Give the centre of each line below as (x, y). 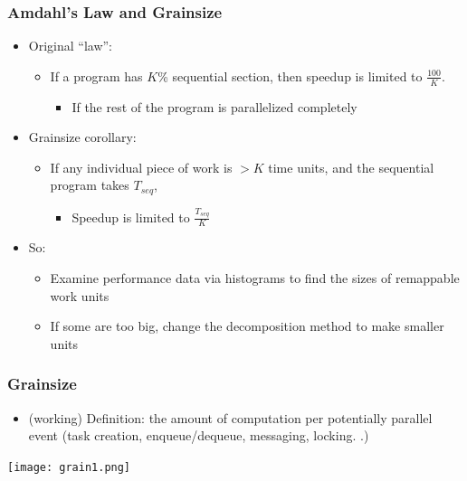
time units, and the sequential (351, 167)
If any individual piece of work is (141, 167)
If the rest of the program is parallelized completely (214, 106)
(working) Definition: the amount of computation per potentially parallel (230, 417)
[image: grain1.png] (69, 467)
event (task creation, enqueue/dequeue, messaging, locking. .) (199, 435)
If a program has (96, 75)
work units (80, 295)
